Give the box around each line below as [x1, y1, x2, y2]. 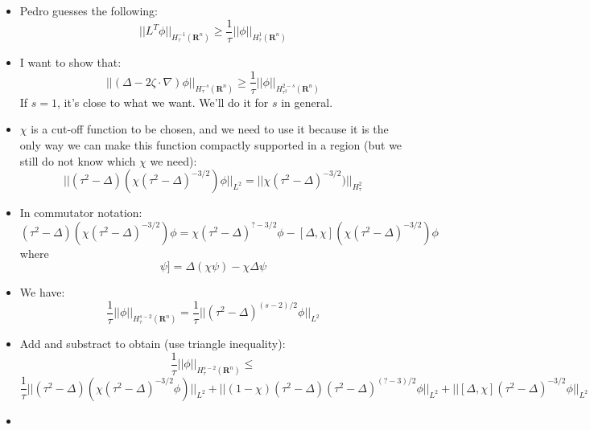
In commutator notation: [19, 204, 142, 221]
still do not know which [19, 152, 136, 169]
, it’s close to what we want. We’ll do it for [57, 93, 269, 110]
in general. [281, 93, 333, 110]
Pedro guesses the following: [19, 2, 158, 18]
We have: [19, 284, 65, 301]
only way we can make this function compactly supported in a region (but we [19, 137, 402, 154]
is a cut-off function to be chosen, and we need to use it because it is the [31, 121, 389, 137]
